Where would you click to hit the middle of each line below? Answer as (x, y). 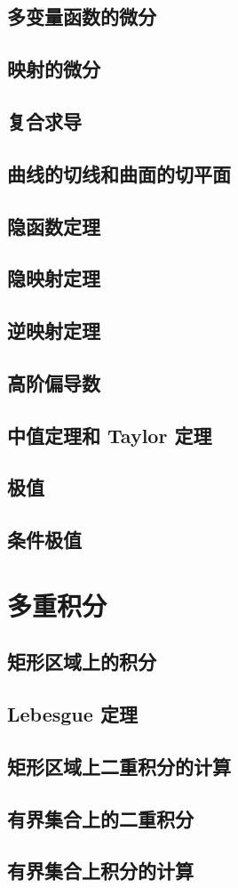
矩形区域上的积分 (82, 662)
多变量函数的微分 (82, 16)
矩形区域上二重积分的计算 (119, 766)
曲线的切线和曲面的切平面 (119, 173)
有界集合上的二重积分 (100, 818)
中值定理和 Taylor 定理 (110, 435)
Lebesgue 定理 (72, 714)
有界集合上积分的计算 (100, 871)
